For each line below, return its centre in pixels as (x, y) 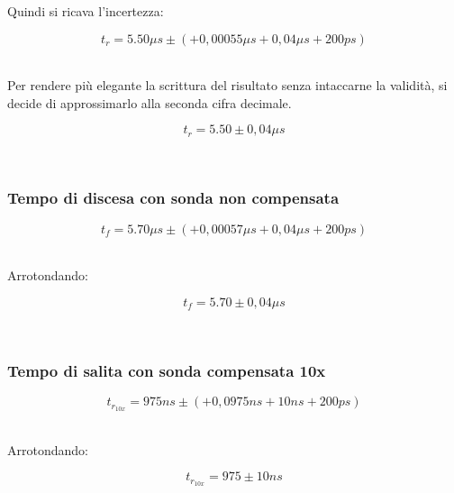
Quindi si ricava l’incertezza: (86, 11)
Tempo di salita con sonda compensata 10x (167, 370)
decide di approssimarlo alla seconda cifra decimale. (150, 102)
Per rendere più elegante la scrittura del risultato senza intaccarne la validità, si (227, 85)
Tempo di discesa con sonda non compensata (173, 198)
